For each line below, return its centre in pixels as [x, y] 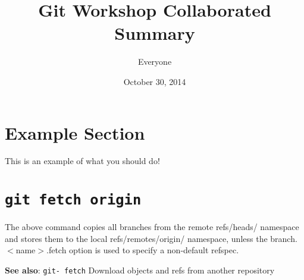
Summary [155, 33]
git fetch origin [73, 200]
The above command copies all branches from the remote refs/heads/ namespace [152, 227]
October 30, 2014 [155, 81]
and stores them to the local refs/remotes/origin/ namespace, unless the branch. [151, 238]
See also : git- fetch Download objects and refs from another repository [140, 270]
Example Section [75, 132]
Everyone [155, 62]
